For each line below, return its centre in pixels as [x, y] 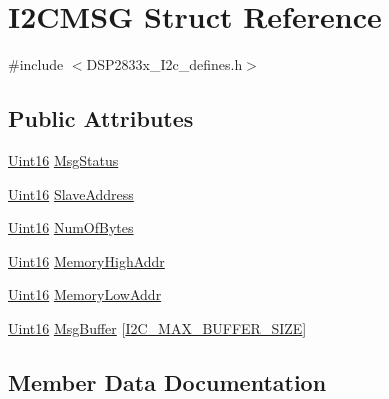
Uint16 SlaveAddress [71, 193]
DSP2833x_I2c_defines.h [164, 64]
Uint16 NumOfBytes [71, 227]
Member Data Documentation [167, 381]
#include [36, 64]
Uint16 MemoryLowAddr [85, 294]
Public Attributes [101, 118]
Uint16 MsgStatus [63, 159]
